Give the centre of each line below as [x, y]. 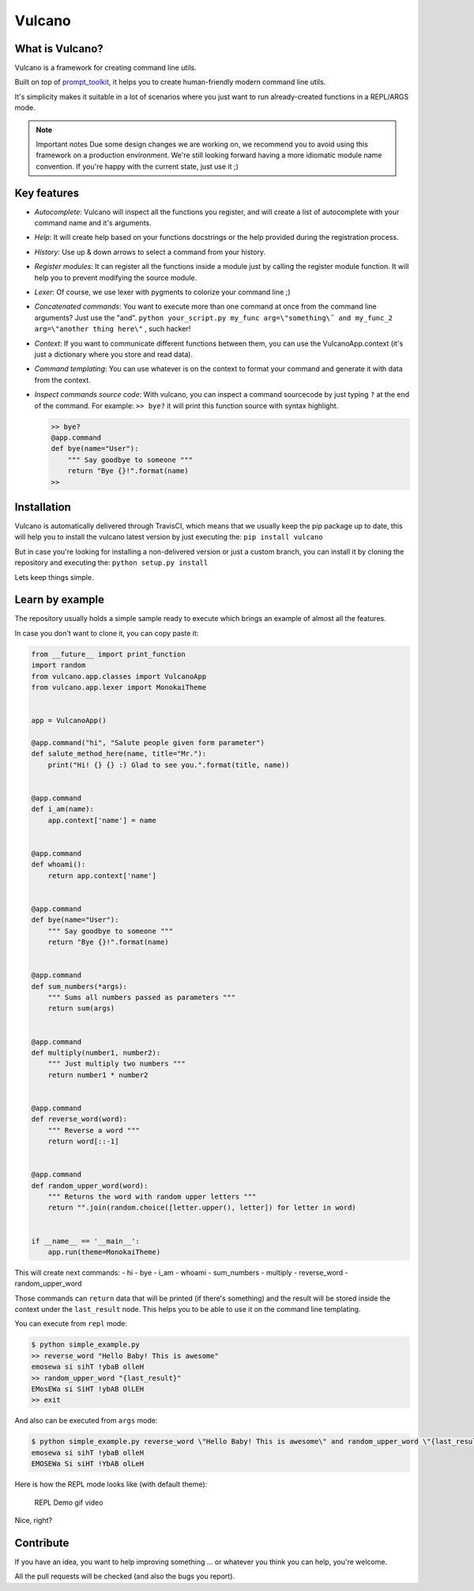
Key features [47, 193]
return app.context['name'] [102, 875]
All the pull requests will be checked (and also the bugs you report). [125, 1576]
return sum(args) [81, 1008]
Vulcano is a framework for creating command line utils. [105, 68]
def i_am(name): [63, 809]
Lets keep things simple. [54, 577]
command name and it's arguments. [93, 223]
